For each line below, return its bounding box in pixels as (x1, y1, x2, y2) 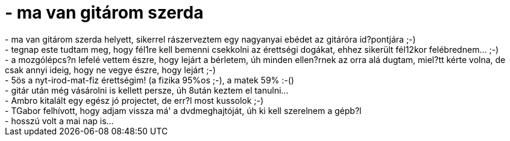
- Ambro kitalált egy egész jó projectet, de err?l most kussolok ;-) (5, 95, 264, 106)
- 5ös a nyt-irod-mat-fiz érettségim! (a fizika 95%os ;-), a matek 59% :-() (5, 74, 294, 85)
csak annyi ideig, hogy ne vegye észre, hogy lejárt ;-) (5, 64, 216, 75)
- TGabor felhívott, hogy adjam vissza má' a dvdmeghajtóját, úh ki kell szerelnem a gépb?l (5, 105, 362, 116)
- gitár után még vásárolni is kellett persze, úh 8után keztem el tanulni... (5, 85, 289, 95)
